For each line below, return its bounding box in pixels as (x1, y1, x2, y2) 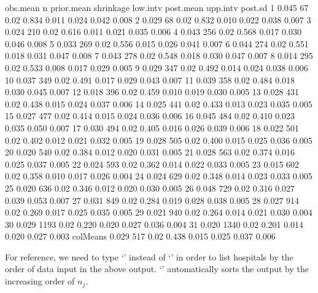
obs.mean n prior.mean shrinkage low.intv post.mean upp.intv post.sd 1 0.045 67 (5, 1, 309, 14)
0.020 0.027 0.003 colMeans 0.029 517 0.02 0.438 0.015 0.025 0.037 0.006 (5, 230, 276, 243)
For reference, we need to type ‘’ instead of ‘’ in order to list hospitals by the (5, 250, 293, 263)
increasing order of (5, 275, 75, 287)
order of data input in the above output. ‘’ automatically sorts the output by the (5, 262, 309, 275)
